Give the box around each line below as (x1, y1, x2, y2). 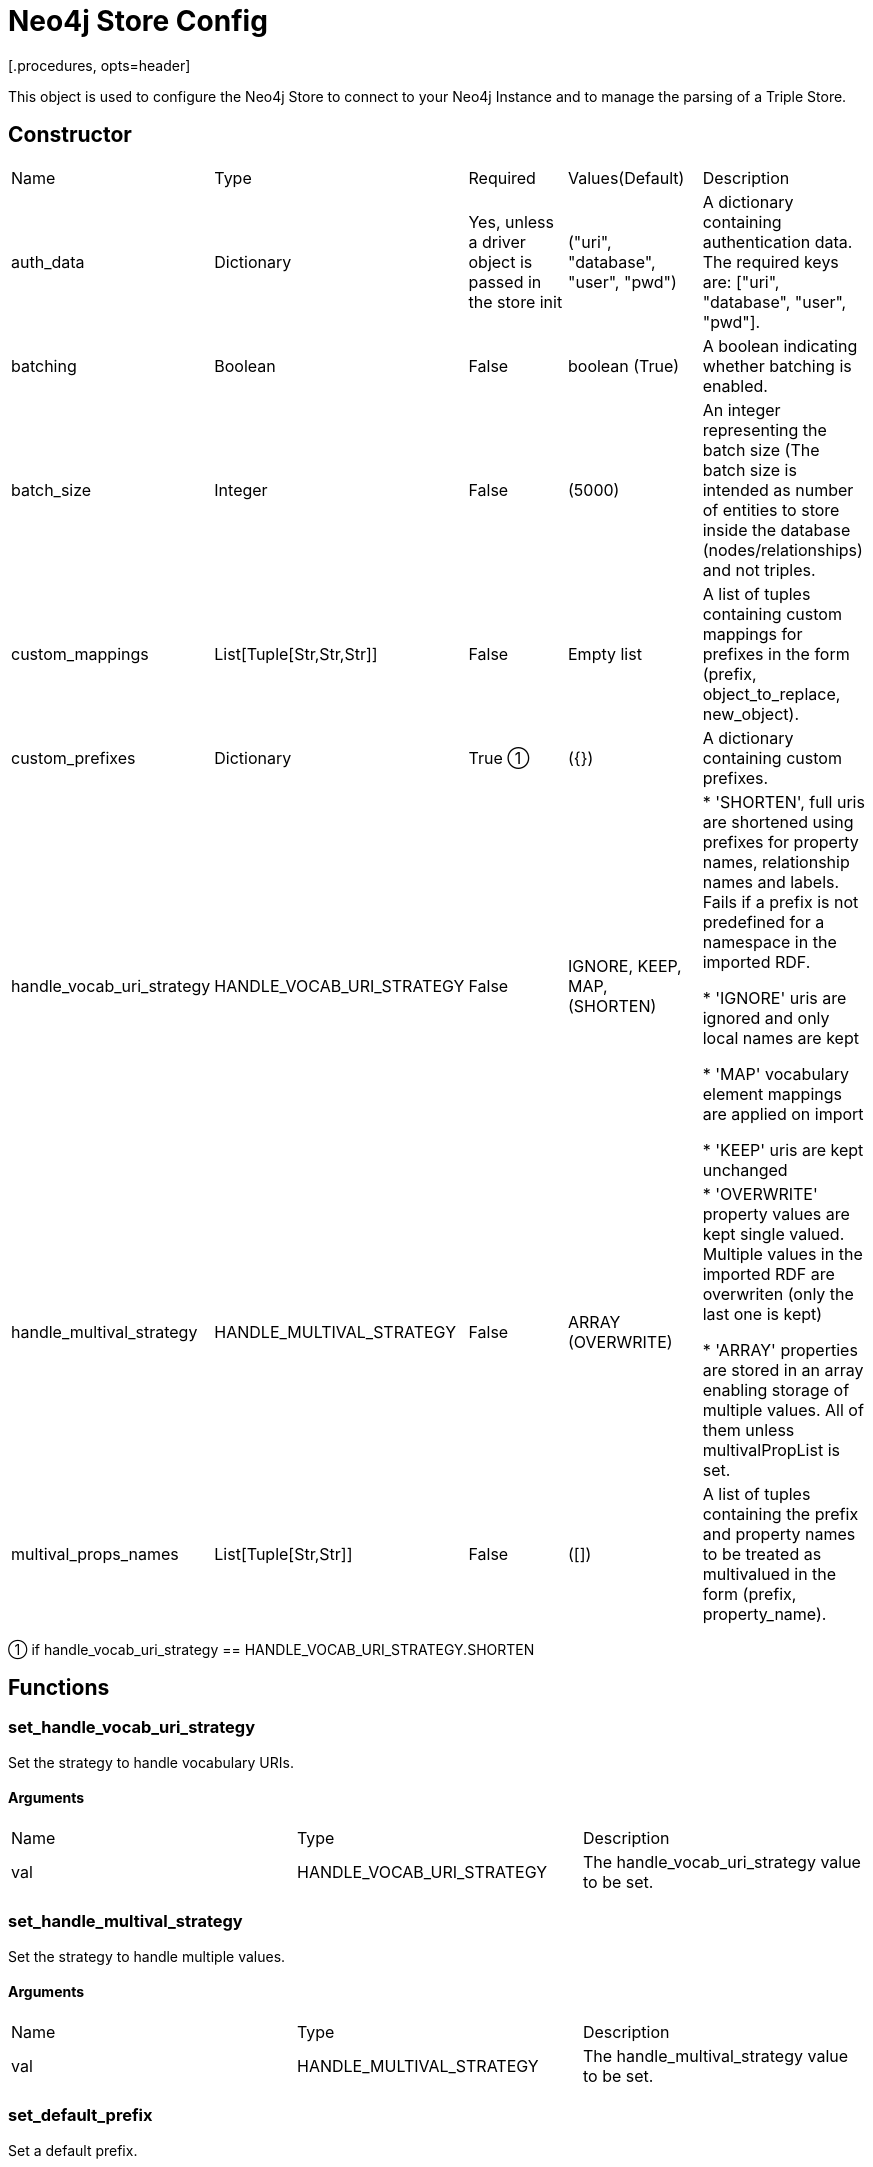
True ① (468, 747, 530, 768)
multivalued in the (702, 1563, 837, 1584)
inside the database (702, 519, 851, 540)
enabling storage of (702, 1379, 850, 1400)
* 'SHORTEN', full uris (702, 791, 865, 812)
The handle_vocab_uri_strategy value (582, 1852, 861, 1873)
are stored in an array (702, 1359, 864, 1380)
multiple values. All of (702, 1399, 864, 1420)
